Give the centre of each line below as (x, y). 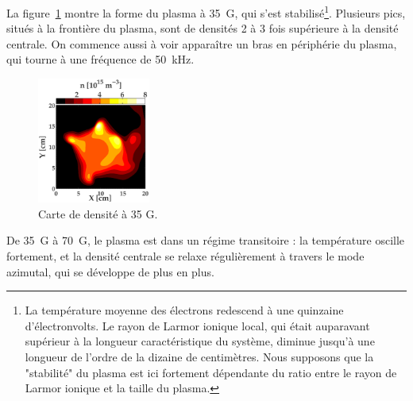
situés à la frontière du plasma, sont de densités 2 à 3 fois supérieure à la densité (203, 28)
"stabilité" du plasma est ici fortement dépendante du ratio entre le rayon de (211, 372)
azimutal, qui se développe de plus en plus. (110, 271)
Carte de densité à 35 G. (98, 213)
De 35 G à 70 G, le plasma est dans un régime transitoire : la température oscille (206, 240)
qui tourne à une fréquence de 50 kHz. (100, 59)
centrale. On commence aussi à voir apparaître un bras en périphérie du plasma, (202, 43)
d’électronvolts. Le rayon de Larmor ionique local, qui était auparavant (197, 325)
